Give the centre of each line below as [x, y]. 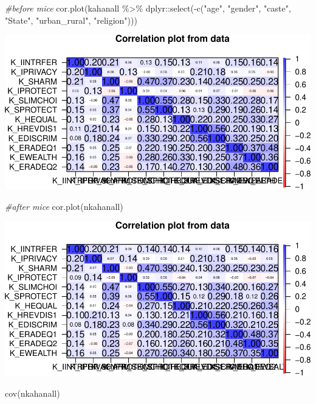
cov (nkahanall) [33, 393]
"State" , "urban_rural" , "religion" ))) [71, 20]
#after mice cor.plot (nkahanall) [64, 207]
